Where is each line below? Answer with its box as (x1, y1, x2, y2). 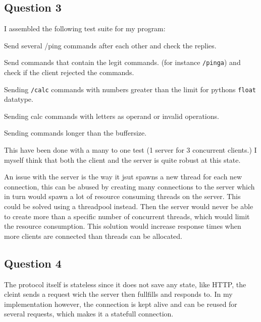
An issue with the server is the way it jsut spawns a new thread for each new (4, 171, 242, 182)
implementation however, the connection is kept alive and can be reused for (4, 298, 237, 309)
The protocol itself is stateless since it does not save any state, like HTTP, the (4, 279, 246, 289)
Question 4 (4, 255, 62, 271)
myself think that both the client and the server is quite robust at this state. (4, 154, 241, 165)
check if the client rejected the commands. (4, 67, 134, 78)
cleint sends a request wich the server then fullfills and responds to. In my (4, 289, 233, 299)
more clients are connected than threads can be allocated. (4, 230, 182, 241)
